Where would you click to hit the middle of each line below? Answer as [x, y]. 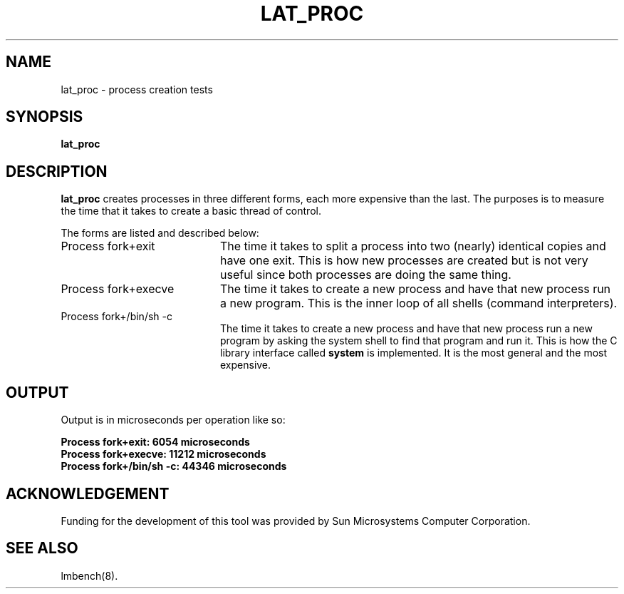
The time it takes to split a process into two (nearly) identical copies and [413, 246]
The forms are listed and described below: [160, 233]
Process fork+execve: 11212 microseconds [163, 454]
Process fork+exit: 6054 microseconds [155, 442]
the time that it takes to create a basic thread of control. [191, 211]
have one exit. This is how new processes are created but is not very [404, 261]
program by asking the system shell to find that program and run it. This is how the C [419, 341]
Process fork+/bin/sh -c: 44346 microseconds [174, 466]
